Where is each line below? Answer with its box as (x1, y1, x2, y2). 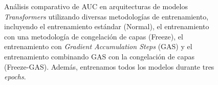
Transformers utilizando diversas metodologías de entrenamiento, (4, 11, 209, 22)
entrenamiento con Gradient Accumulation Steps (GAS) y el (4, 41, 192, 52)
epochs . (4, 71, 26, 82)
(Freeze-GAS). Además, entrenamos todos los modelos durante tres (4, 61, 214, 72)
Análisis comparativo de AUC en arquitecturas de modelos (4, 1, 188, 11)
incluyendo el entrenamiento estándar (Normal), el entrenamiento (4, 21, 209, 32)
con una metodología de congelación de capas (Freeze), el (4, 31, 183, 41)
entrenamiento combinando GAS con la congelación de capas (4, 51, 194, 61)
